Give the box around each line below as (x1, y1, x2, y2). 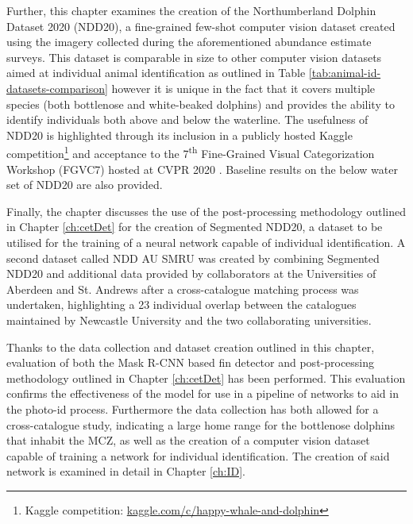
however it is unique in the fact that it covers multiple (111, 79, 376, 96)
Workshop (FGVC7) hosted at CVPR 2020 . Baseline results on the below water (6, 160, 398, 177)
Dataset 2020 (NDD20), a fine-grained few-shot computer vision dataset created (6, 17, 396, 34)
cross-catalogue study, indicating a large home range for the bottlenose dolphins (6, 416, 396, 433)
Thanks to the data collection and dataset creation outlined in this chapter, (6, 338, 375, 355)
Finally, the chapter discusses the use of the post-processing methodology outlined (6, 202, 406, 219)
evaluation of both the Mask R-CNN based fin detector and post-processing (6, 354, 375, 371)
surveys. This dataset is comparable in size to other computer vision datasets (6, 48, 382, 65)
